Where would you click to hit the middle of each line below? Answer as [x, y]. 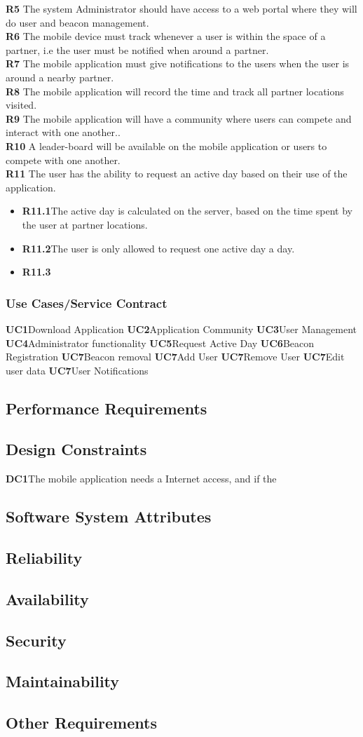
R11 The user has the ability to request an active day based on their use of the [177, 174]
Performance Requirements [107, 408]
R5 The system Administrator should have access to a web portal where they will [181, 8]
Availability [47, 599]
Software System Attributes [109, 516]
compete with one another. [63, 160]
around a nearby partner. [60, 77]
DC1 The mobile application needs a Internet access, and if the [141, 479]
